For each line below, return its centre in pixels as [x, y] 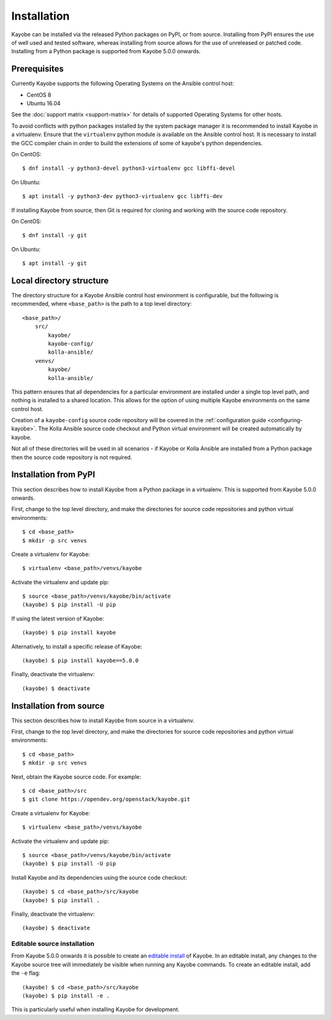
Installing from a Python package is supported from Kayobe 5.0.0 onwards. [106, 51]
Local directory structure [60, 280]
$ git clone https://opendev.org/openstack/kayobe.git [106, 799]
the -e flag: [26, 973]
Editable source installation [53, 944]
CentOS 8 [39, 94]
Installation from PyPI [53, 475]
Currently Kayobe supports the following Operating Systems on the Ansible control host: [123, 83]
